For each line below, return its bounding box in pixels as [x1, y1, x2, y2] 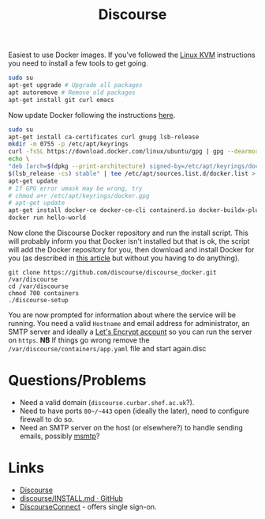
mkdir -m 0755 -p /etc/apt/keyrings [8, 140, 129, 148]
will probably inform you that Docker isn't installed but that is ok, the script [8, 237, 250, 246]
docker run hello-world [8, 214, 87, 222]
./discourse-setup [8, 297, 69, 305]
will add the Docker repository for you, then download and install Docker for [8, 245, 255, 255]
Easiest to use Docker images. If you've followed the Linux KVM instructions [8, 50, 256, 60]
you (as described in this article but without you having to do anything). [8, 253, 241, 263]
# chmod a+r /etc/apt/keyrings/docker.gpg [8, 191, 150, 199]
